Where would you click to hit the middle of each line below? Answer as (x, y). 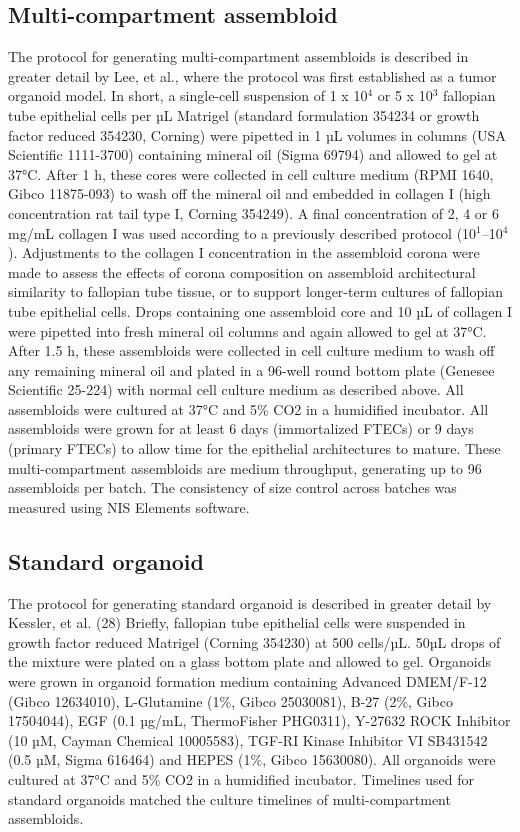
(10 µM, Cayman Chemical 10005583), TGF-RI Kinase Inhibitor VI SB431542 (248, 739)
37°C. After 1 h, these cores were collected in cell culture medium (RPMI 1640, (251, 173)
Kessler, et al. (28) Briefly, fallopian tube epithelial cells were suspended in (237, 622)
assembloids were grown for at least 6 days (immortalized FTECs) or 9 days (241, 428)
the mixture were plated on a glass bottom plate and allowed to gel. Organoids (249, 661)
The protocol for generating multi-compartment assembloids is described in (238, 56)
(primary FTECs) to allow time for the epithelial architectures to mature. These (254, 448)
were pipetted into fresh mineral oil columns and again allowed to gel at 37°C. (247, 330)
